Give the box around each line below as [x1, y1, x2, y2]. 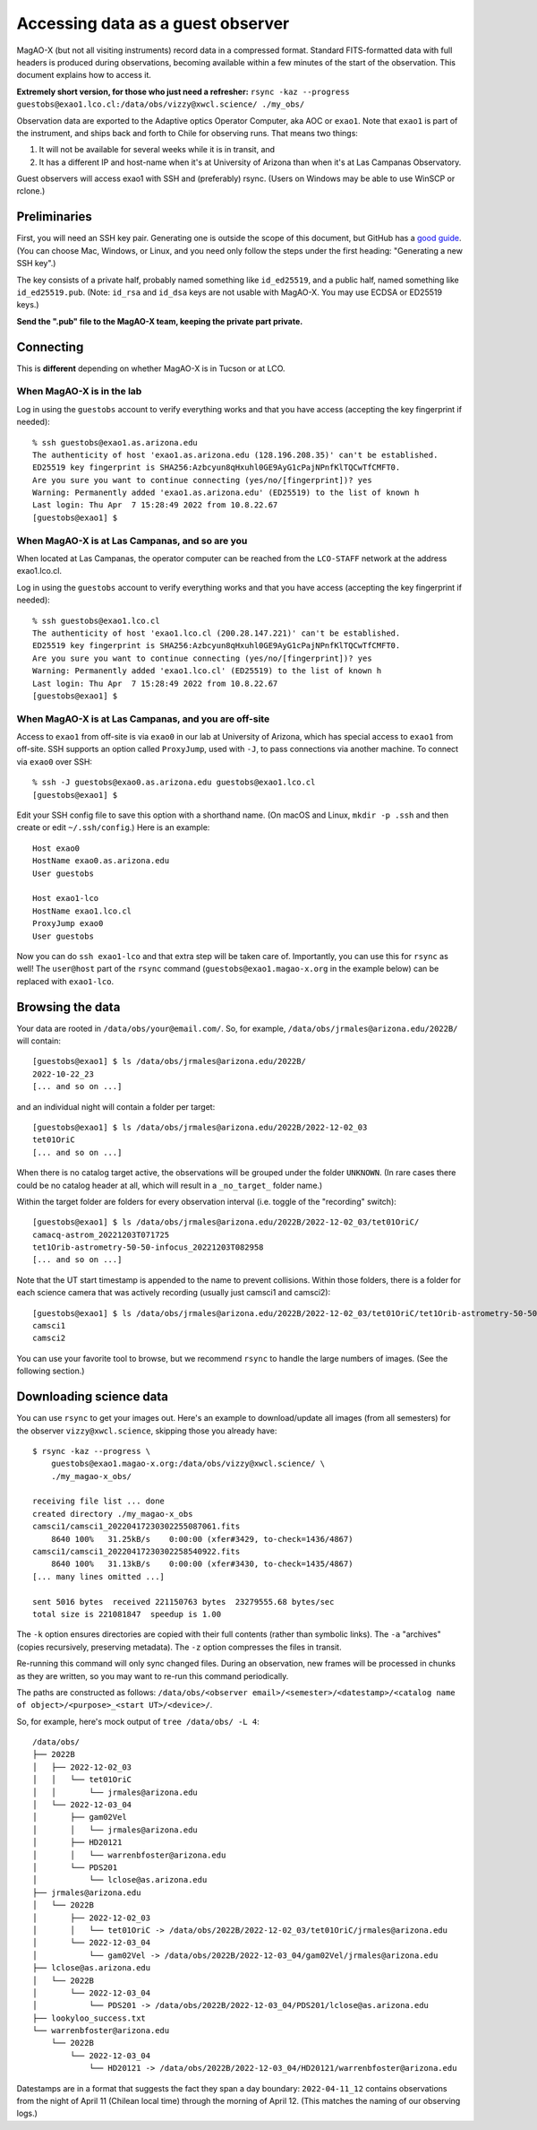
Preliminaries [16, 209, 93, 224]
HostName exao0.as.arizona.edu [32, 856, 170, 866]
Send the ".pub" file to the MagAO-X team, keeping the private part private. [16, 316, 303, 326]
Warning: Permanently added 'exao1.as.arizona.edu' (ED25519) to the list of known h [32, 488, 420, 498]
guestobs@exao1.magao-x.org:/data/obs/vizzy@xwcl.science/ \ [50, 1459, 326, 1469]
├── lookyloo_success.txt [32, 2013, 147, 2023]
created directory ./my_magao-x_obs [32, 1509, 193, 1519]
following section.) [16, 1365, 85, 1376]
